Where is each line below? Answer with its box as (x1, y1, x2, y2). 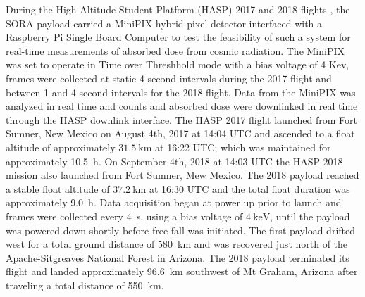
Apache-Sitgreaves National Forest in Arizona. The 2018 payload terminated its (6, 250, 349, 265)
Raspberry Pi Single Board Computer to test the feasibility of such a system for (6, 30, 351, 44)
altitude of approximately (6, 139, 116, 154)
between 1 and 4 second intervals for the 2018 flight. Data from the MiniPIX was (6, 84, 356, 99)
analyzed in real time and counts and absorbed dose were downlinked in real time (6, 99, 358, 113)
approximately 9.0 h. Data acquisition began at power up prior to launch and (6, 195, 342, 210)
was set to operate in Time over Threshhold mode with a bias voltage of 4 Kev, (6, 57, 349, 72)
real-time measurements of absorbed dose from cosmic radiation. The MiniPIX (6, 43, 345, 58)
